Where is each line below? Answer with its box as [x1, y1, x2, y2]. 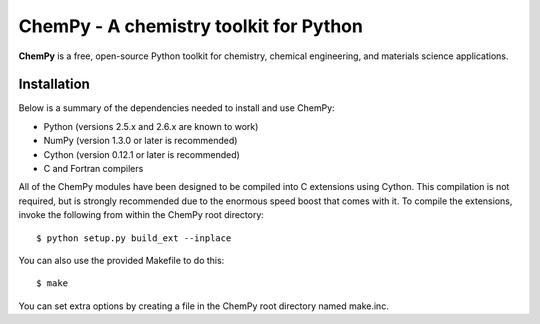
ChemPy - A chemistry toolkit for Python [18, 15, 364, 37]
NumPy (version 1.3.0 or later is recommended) [43, 135, 238, 147]
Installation [18, 76, 90, 93]
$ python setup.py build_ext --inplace [36, 232, 232, 244]
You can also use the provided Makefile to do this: [18, 254, 225, 266]
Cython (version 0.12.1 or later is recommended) [43, 148, 240, 160]
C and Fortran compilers [43, 163, 144, 175]
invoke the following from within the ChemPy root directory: [18, 209, 265, 221]
